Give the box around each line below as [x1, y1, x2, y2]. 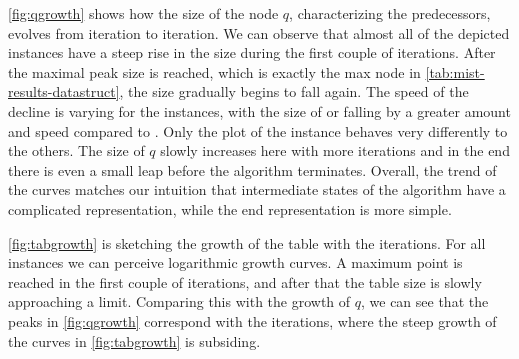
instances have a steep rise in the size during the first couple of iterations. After [8, 42, 496, 63]
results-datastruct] [8, 81, 120, 102]
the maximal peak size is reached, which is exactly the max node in [8, 61, 421, 82]
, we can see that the [360, 291, 489, 312]
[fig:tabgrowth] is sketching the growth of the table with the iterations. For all [8, 232, 486, 253]
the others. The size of [8, 140, 145, 161]
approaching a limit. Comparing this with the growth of [8, 291, 351, 312]
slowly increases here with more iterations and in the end [160, 140, 510, 161]
